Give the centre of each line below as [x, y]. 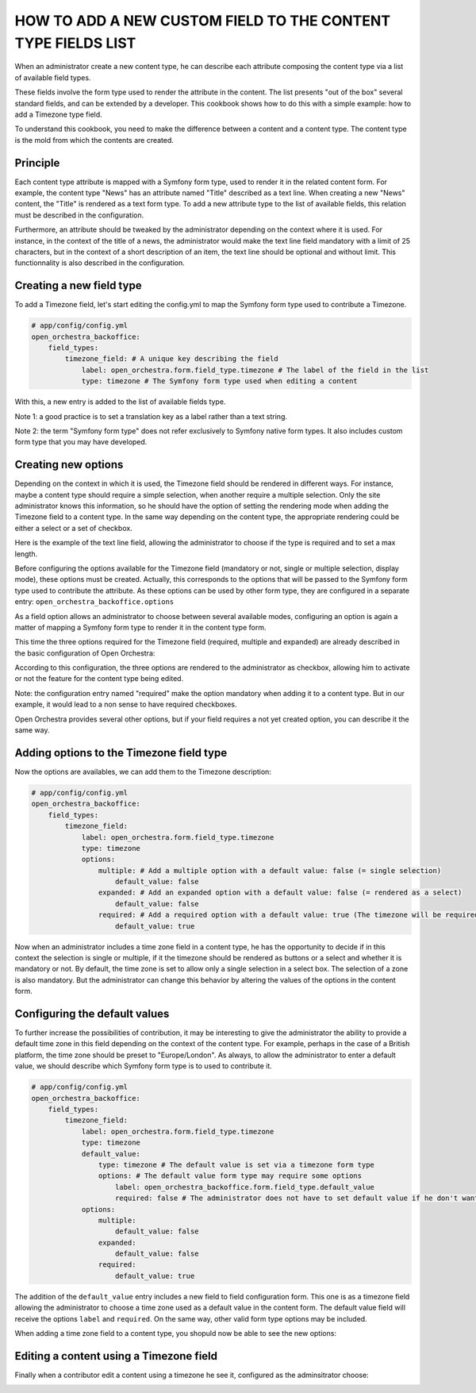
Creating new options [69, 465]
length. [26, 554]
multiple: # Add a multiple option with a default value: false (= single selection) [270, 870]
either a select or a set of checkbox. [73, 528]
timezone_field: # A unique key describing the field [171, 359]
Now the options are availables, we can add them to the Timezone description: [143, 772]
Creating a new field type [78, 286]
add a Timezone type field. [58, 114]
